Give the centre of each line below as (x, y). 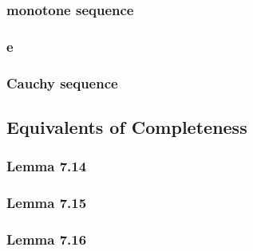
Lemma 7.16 (47, 239)
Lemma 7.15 (47, 203)
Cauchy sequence (62, 82)
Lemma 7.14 (47, 166)
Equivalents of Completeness (127, 126)
